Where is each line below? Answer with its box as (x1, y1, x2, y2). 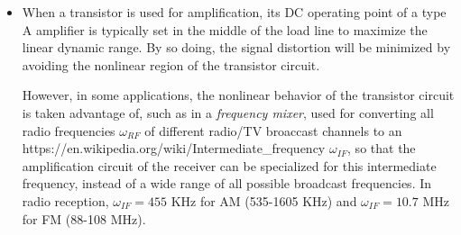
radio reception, (22, 191, 109, 210)
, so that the (347, 139, 416, 158)
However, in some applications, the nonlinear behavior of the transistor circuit (22, 86, 455, 104)
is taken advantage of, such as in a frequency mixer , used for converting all (22, 103, 434, 122)
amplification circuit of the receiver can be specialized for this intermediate (22, 156, 437, 175)
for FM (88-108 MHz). (22, 209, 146, 228)
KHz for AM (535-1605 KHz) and (171, 191, 357, 210)
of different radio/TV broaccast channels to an (144, 121, 402, 140)
